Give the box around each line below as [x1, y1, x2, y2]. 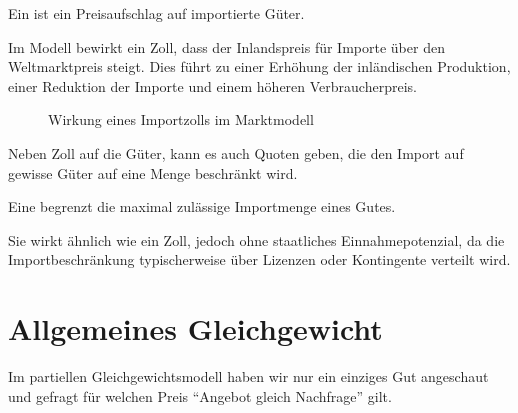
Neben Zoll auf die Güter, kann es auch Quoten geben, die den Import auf [8, 142, 464, 163]
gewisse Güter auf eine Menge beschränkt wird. [8, 162, 298, 183]
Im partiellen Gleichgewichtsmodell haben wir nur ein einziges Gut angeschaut [8, 366, 489, 387]
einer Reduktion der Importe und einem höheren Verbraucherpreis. [8, 75, 417, 96]
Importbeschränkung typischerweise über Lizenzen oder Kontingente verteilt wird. [8, 249, 511, 270]
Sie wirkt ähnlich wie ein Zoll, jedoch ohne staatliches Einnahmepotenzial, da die [8, 229, 505, 250]
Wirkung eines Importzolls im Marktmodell [48, 109, 314, 130]
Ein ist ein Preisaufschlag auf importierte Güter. [8, 3, 305, 23]
